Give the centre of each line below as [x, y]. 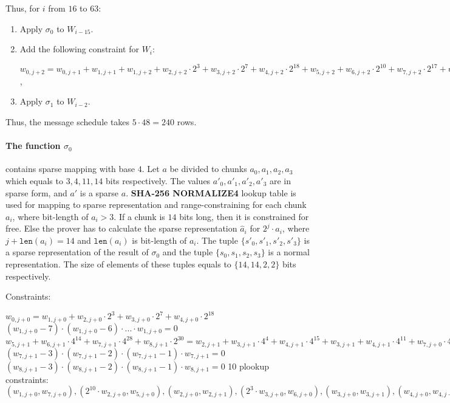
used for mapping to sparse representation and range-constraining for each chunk [156, 205]
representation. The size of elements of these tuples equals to [118, 264]
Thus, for [23, 8]
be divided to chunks [208, 169]
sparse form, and [36, 192]
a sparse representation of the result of [77, 252]
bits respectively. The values [158, 180]
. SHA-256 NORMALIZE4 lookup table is [211, 192]
